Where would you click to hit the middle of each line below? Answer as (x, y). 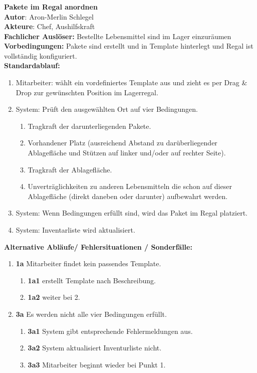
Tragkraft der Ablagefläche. (70, 169)
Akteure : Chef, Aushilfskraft (50, 26)
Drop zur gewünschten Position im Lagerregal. (87, 92)
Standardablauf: (32, 65)
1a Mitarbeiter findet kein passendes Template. (88, 263)
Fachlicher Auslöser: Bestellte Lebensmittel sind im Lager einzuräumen (118, 36)
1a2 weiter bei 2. (54, 297)
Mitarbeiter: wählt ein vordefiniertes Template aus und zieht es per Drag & (132, 82)
